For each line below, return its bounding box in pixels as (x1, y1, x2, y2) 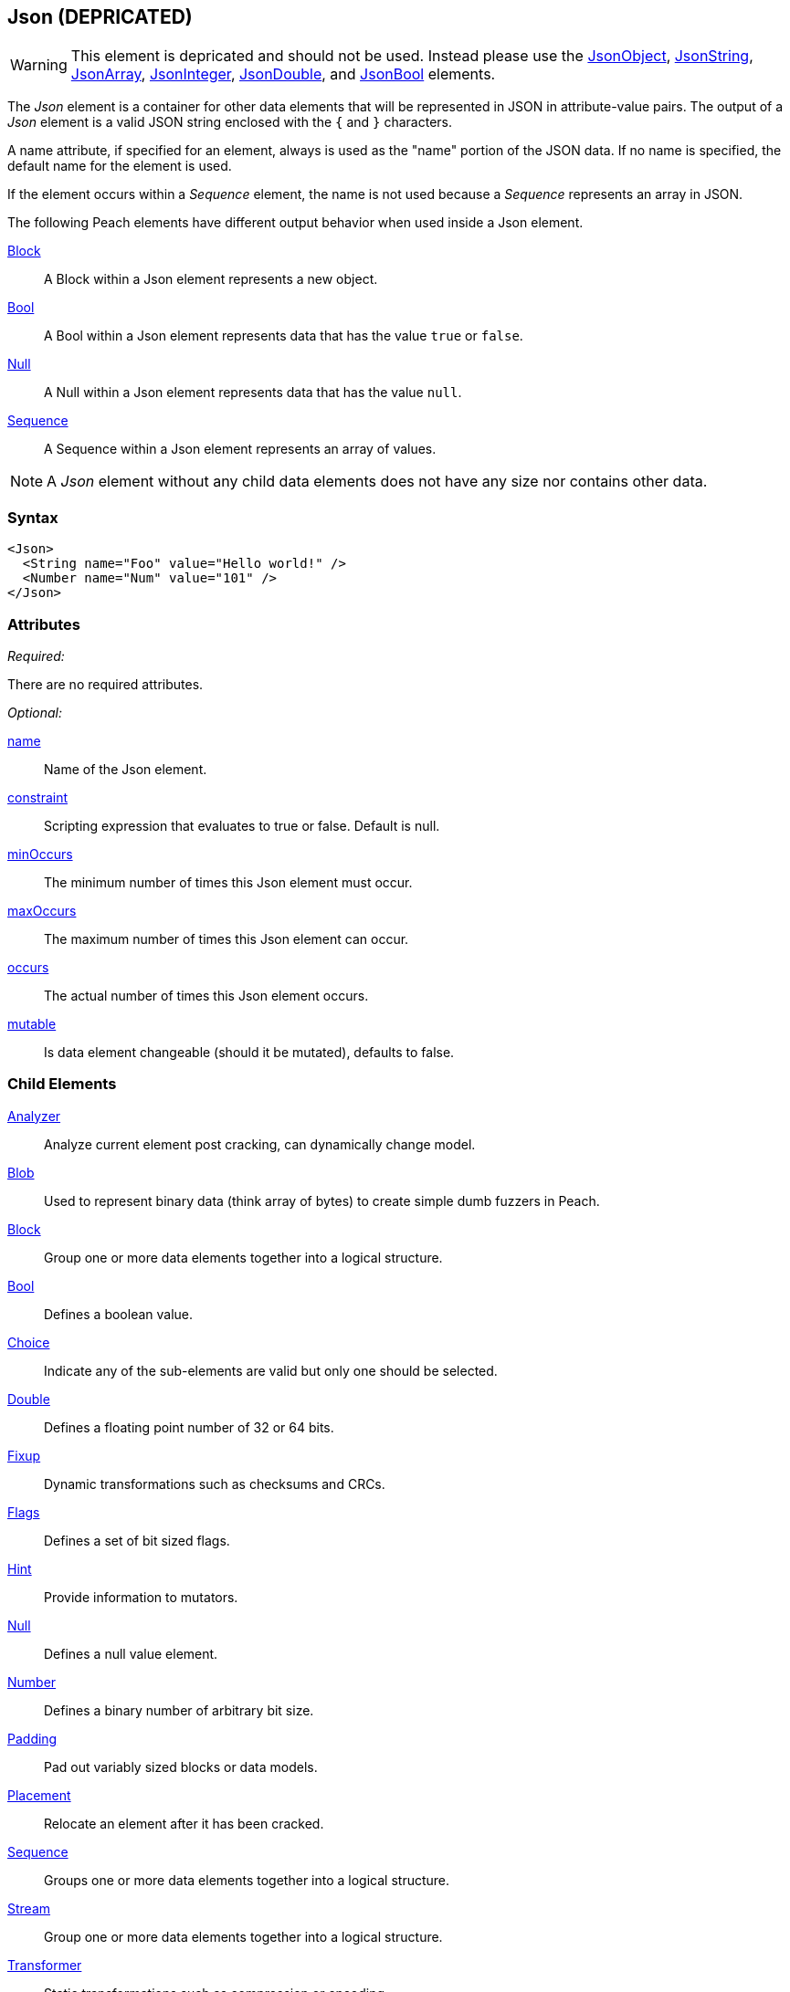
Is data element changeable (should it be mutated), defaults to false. (44, 1043, 455, 1060)
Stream (7, 1900, 51, 1916)
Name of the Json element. (44, 760, 207, 777)
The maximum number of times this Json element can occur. (44, 930, 409, 947)
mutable (7, 1015, 57, 1032)
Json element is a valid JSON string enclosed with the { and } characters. (7, 114, 452, 131)
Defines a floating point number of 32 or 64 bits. (44, 1419, 334, 1435)
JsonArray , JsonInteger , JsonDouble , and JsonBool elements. (70, 65, 496, 84)
